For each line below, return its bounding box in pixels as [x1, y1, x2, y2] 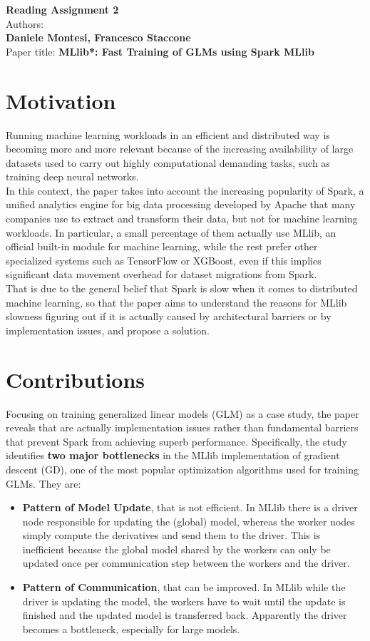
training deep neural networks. [6, 169, 139, 184]
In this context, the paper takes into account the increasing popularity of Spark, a [6, 183, 364, 198]
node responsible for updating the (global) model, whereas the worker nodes [22, 513, 355, 528]
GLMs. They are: [6, 476, 81, 491]
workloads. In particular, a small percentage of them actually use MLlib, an [6, 225, 336, 240]
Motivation [6, 86, 116, 115]
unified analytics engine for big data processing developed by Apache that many [6, 197, 356, 212]
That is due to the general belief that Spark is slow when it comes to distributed [6, 281, 358, 296]
